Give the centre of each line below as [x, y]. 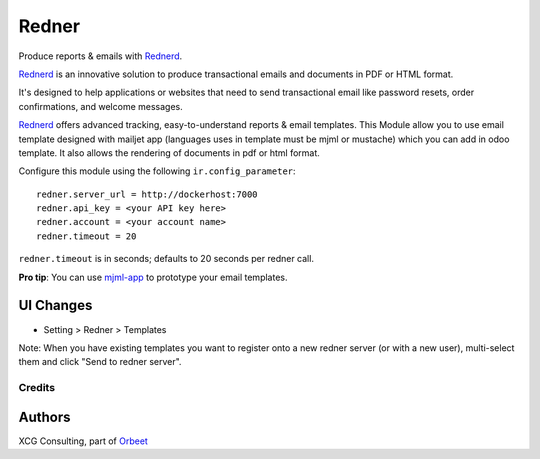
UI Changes [55, 305]
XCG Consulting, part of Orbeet [83, 441]
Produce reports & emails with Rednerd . [100, 56]
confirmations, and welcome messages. [101, 106]
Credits [36, 388]
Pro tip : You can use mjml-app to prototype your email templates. [153, 277]
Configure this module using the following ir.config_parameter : [157, 171]
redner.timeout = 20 [86, 236]
